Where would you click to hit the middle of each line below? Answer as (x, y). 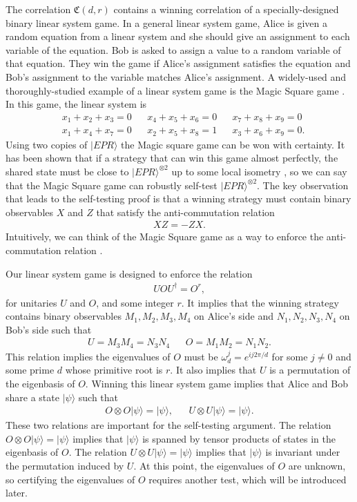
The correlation (38, 9)
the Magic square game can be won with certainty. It (233, 144)
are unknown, (317, 466)
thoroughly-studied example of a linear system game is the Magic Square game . (175, 90)
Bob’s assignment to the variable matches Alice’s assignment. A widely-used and (176, 76)
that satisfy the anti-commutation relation (185, 212)
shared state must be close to (67, 171)
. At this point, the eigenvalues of (204, 466)
